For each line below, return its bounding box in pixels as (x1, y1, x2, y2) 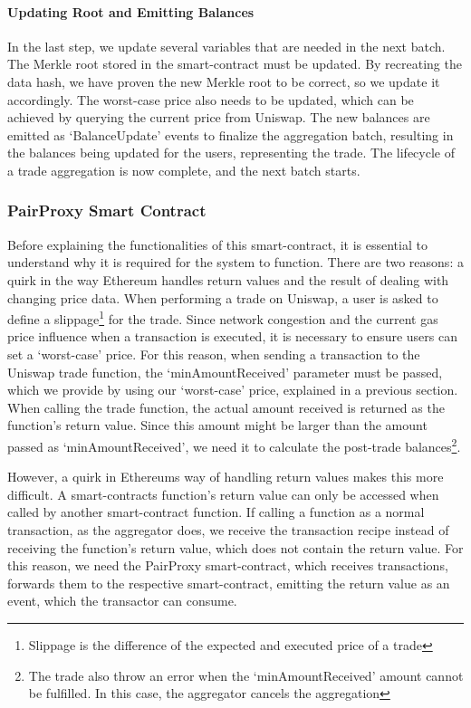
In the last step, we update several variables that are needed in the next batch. (7, 36, 446, 55)
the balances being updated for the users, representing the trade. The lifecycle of (7, 143, 456, 162)
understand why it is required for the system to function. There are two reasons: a (7, 253, 464, 272)
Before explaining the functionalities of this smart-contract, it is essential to (7, 234, 428, 254)
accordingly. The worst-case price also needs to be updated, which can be (7, 90, 414, 109)
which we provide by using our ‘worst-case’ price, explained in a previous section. (7, 380, 458, 399)
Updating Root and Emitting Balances (7, 2, 255, 21)
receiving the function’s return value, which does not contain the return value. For (7, 538, 464, 557)
